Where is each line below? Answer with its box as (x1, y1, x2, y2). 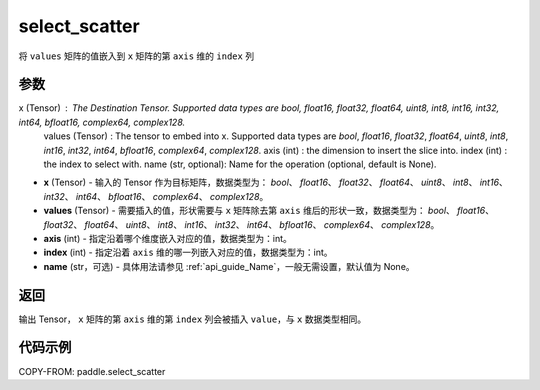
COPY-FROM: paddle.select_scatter (18, 365, 166, 377)
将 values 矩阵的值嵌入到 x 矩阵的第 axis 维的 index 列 (18, 50, 255, 62)
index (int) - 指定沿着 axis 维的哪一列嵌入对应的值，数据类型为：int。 (43, 246, 334, 259)
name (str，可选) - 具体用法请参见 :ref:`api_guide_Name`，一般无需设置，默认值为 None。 (43, 260, 415, 272)
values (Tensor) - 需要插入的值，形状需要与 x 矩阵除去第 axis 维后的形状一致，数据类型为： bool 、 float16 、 (43, 205, 495, 217)
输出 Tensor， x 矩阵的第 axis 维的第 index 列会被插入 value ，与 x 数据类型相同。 (18, 313, 367, 325)
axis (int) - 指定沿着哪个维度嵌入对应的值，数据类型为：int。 (43, 232, 292, 244)
